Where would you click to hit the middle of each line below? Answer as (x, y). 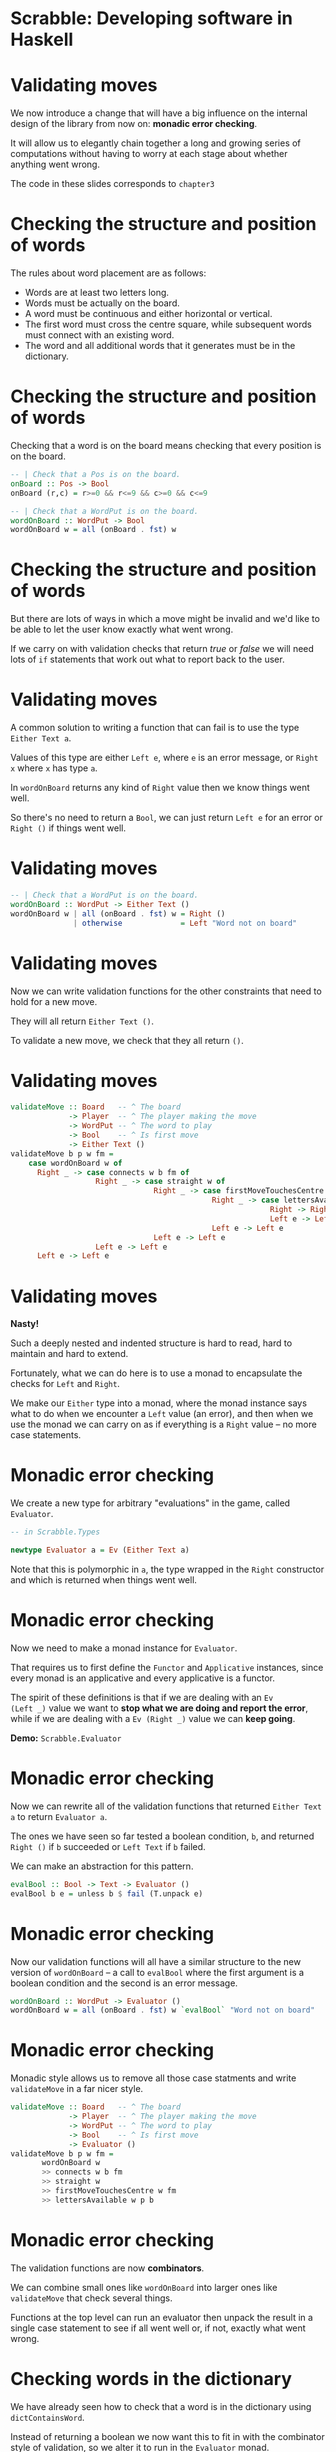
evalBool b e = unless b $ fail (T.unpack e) (106, 1893)
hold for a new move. (54, 1001)
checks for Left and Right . (65, 1384)
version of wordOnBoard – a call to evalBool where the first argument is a (157, 1972)
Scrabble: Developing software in (151, 18)
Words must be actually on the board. (102, 303)
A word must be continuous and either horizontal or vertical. (148, 314)
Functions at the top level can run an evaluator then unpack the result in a (161, 2317)
